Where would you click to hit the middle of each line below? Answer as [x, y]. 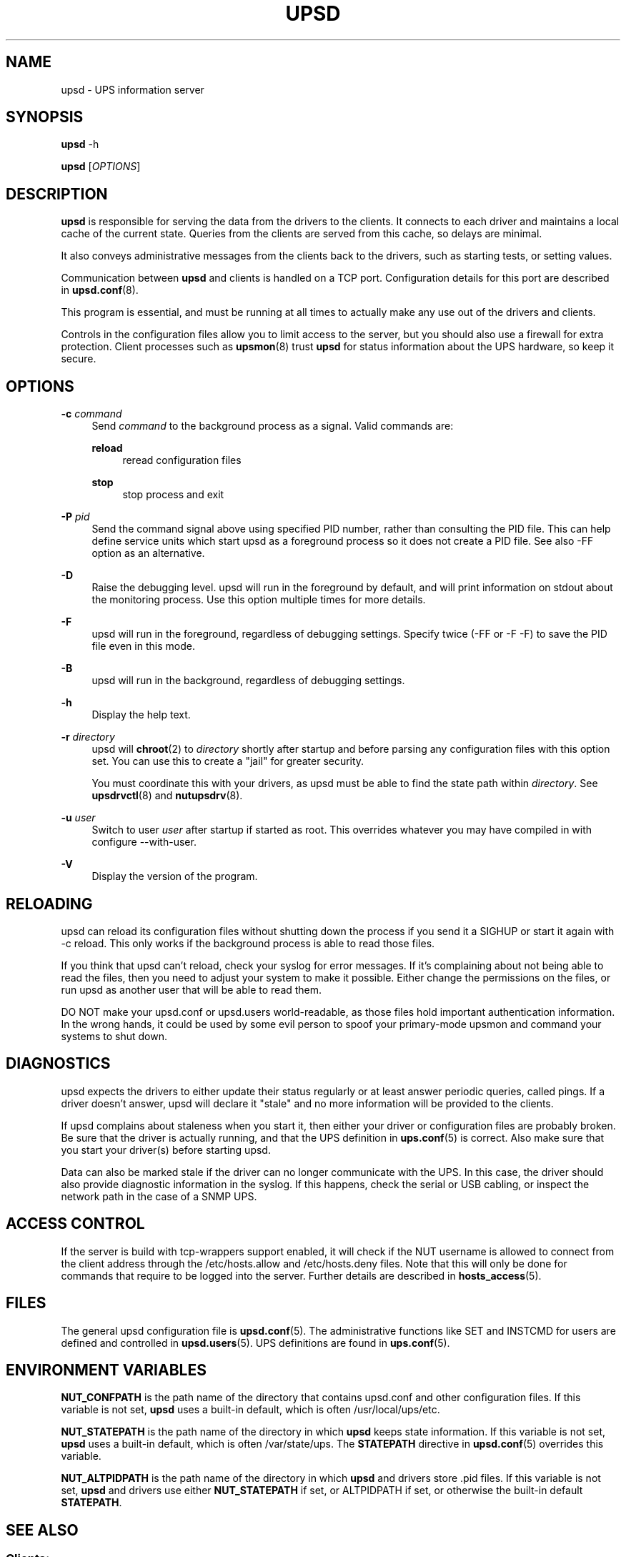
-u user [78, 818]
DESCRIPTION [57, 194]
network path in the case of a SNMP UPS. [159, 1196]
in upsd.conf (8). [100, 290]
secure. [79, 359]
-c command [91, 414]
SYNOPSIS [45, 117]
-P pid [75, 517]
